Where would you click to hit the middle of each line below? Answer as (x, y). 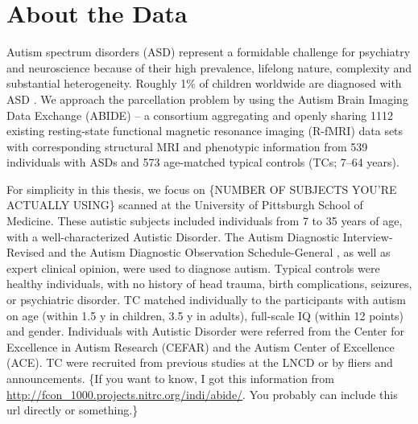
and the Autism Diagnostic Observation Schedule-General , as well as (219, 252)
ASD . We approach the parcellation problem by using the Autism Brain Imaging (207, 99)
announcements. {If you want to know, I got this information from (171, 378)
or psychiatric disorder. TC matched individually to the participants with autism (206, 300)
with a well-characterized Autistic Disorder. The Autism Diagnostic (173, 236)
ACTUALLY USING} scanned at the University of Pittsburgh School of (185, 205)
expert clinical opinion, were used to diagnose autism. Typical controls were (193, 268)
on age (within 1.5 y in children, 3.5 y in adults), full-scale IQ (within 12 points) (205, 315)
